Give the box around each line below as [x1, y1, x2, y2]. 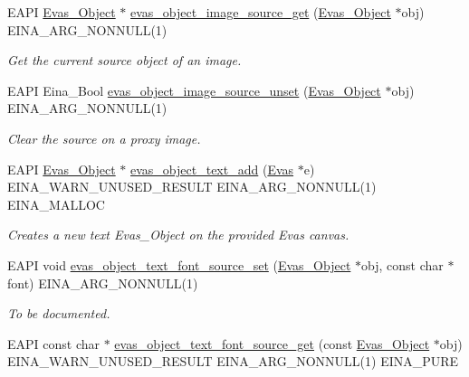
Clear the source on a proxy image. [7, 128, 201, 147]
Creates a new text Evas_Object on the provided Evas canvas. [7, 225, 349, 244]
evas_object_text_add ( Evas [130, 159, 294, 178]
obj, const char [361, 255, 444, 274]
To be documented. [7, 304, 110, 323]
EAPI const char [7, 334, 100, 353]
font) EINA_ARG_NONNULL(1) [7, 273, 198, 292]
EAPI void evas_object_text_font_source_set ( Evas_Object [7, 255, 351, 274]
